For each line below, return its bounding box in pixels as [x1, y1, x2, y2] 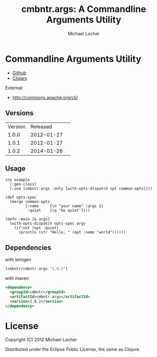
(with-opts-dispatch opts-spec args [9, 221, 86, 226]
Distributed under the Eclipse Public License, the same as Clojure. [5, 347, 141, 353]
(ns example [5, 178, 30, 182]
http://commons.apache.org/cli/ [12, 94, 78, 100]
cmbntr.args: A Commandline [21, 3, 146, 15]
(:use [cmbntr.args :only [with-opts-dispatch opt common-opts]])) [9, 186, 153, 191]
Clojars [12, 75, 27, 81]
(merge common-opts [9, 199, 50, 204]
